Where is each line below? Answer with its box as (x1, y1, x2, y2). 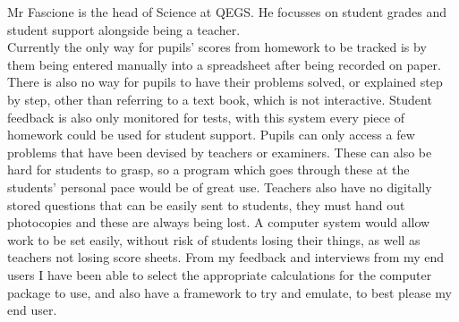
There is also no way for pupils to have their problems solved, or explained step (7, 72, 443, 91)
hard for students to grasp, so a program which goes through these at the (7, 160, 410, 179)
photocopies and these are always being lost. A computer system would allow (7, 213, 430, 232)
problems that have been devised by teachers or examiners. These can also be (7, 142, 432, 161)
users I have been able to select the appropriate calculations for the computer (7, 265, 432, 284)
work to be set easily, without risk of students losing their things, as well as (7, 230, 421, 249)
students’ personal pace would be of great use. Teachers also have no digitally (7, 177, 432, 196)
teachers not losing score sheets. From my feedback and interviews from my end (7, 248, 445, 267)
